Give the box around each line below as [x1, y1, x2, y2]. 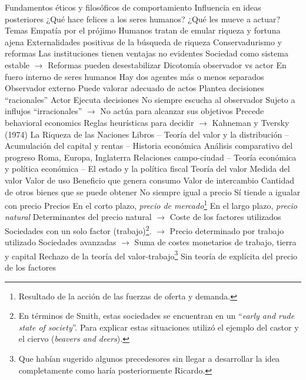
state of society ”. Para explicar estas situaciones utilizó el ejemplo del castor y [18, 321, 299, 333]
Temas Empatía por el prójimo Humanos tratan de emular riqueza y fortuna [5, 24, 281, 36]
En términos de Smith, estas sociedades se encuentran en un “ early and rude [18, 309, 295, 322]
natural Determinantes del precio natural [5, 211, 152, 223]
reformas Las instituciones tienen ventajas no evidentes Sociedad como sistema [5, 47, 288, 59]
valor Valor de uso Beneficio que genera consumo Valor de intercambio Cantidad [5, 174, 295, 186]
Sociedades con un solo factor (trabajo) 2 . [5, 222, 152, 236]
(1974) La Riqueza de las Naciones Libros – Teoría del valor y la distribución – [5, 128, 289, 140]
